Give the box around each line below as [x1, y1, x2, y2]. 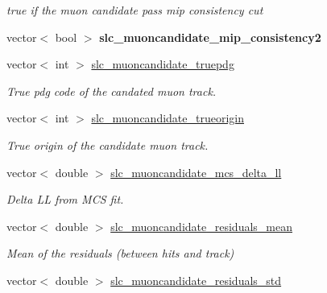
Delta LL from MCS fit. [6, 191, 124, 208]
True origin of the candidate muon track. [6, 136, 209, 153]
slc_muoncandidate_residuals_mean [110, 217, 292, 234]
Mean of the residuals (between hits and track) [6, 245, 234, 262]
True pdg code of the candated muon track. [6, 82, 217, 99]
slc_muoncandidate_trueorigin [91, 109, 244, 126]
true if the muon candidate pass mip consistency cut [6, 2, 263, 18]
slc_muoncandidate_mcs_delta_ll [110, 163, 282, 180]
